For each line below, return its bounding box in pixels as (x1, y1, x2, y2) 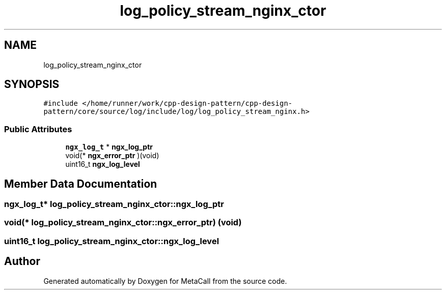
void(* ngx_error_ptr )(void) (65, 151, 159, 160)
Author (4, 255, 40, 268)
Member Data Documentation (4, 177, 157, 190)
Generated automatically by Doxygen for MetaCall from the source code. (43, 276, 287, 285)
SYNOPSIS (4, 78, 60, 91)
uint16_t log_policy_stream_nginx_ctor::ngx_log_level (4, 236, 219, 246)
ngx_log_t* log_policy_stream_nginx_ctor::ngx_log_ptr (4, 199, 225, 210)
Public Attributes (4, 124, 72, 134)
